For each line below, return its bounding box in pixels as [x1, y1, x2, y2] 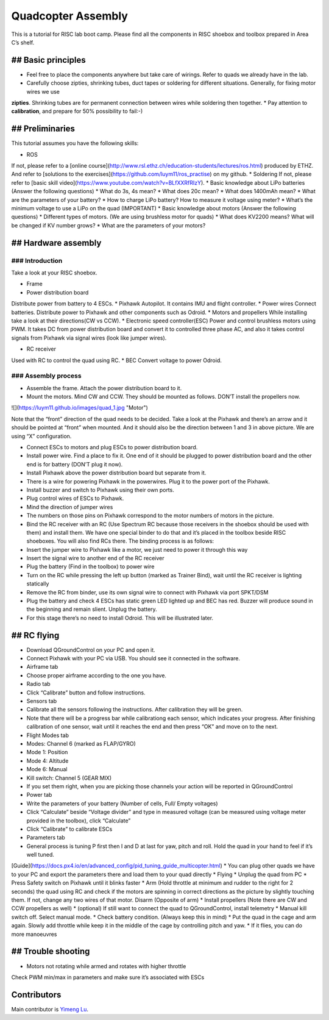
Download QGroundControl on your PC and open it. [26, 646, 155, 654]
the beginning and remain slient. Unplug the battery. [26, 605, 158, 613]
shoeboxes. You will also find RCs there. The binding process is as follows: [26, 537, 214, 545]
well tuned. [26, 851, 54, 858]
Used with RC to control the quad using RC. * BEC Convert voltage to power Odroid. [11, 357, 222, 364]
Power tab [26, 791, 52, 799]
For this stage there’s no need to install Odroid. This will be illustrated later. [26, 614, 213, 621]
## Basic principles [11, 55, 86, 65]
